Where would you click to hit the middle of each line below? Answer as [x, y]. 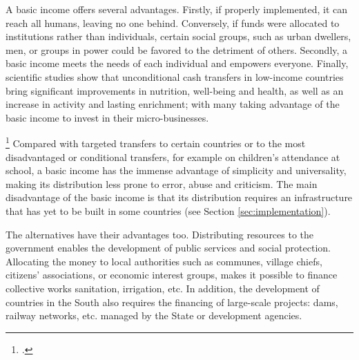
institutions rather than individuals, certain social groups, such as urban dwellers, [178, 36]
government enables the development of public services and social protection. [168, 248]
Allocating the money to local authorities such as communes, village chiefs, [164, 261]
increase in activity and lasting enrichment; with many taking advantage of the [173, 104]
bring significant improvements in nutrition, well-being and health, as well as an [175, 90]
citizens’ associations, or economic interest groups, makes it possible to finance [172, 275]
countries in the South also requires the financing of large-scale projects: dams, [172, 302]
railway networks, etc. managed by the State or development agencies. [154, 315]
